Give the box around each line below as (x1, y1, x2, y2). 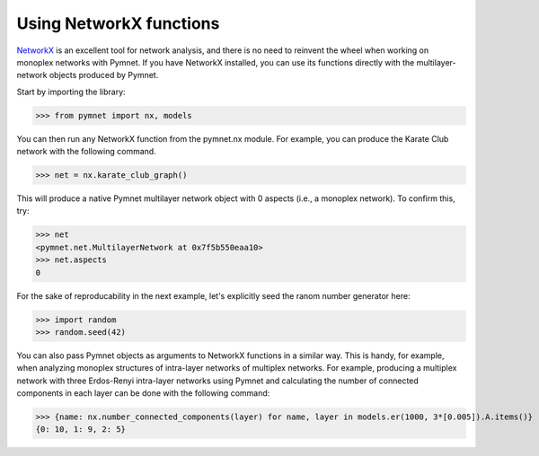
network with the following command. (16, 146, 156, 157)
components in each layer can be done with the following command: (16, 388, 270, 399)
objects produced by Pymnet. (49, 70, 159, 81)
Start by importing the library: (16, 86, 126, 97)
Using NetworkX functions (16, 13, 220, 33)
